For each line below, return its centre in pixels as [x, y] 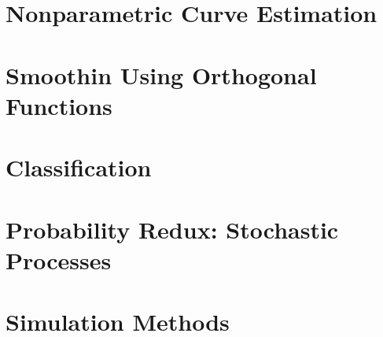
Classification [79, 167]
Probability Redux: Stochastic [172, 229]
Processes [59, 259]
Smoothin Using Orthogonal [161, 74]
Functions [59, 105]
